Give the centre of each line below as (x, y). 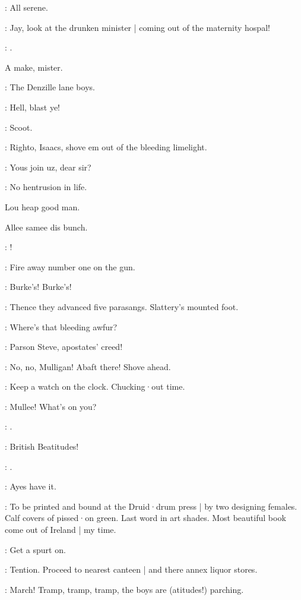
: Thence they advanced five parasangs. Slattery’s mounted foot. (122, 306)
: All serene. (26, 7)
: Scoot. (19, 127)
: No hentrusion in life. (46, 187)
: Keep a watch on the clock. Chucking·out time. (95, 386)
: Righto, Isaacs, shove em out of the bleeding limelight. (106, 147)
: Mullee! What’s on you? (51, 406)
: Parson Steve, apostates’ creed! (64, 347)
